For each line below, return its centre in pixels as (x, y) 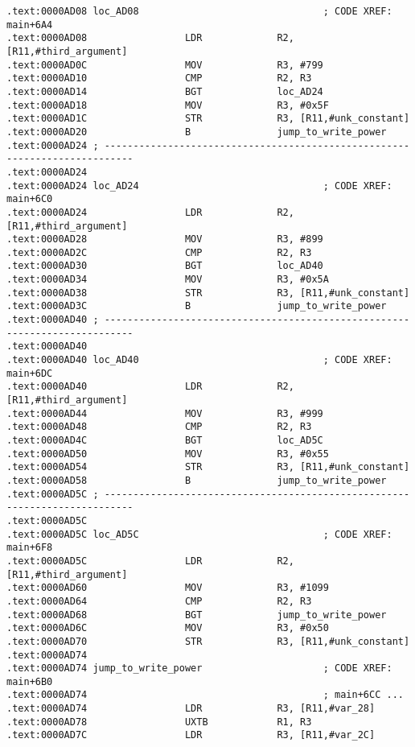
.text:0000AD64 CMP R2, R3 (159, 601)
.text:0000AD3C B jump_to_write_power (197, 306)
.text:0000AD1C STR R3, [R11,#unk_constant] (208, 119)
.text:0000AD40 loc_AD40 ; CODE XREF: (199, 360)
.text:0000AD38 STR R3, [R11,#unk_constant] (208, 293)
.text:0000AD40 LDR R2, (150, 387)
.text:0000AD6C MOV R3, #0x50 (168, 628)
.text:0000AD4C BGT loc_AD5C (165, 440)
